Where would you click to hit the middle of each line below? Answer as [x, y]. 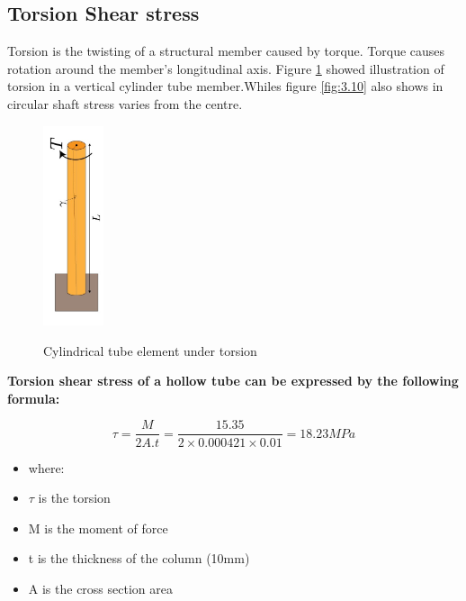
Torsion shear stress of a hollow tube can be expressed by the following [233, 381]
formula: [34, 398]
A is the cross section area [100, 588]
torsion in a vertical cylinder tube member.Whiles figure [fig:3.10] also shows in [225, 86]
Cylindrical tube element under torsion [150, 350]
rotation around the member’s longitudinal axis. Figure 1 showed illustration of [226, 68]
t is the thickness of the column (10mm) [139, 558]
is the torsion [74, 498]
